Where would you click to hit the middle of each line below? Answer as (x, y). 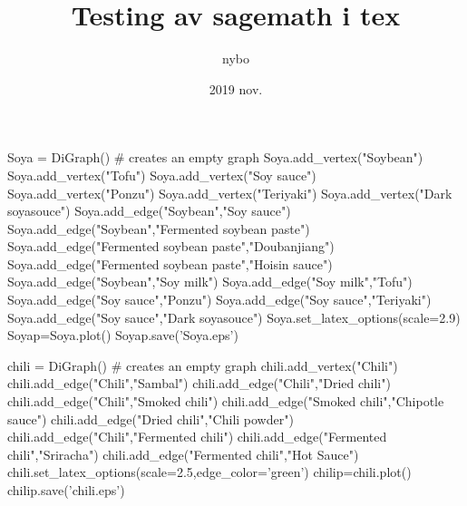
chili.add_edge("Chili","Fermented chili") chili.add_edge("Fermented (197, 437)
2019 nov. (236, 88)
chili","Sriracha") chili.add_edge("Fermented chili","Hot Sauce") (183, 454)
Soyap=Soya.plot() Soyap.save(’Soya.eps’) (123, 335)
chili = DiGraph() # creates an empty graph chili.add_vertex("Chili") (203, 365)
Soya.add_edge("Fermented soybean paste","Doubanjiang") (171, 246)
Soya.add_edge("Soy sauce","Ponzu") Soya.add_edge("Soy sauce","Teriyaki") (219, 300)
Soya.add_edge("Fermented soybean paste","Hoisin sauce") (170, 263)
